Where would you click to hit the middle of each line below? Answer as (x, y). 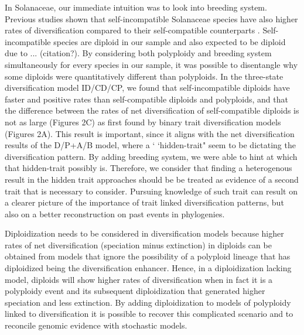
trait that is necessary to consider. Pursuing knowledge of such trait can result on (151, 191)
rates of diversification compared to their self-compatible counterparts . (132, 30)
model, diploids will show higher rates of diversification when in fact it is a (139, 279)
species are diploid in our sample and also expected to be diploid (170, 41)
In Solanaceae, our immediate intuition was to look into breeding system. (136, 7)
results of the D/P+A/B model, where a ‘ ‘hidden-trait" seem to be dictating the (150, 145)
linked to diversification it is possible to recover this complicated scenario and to (149, 314)
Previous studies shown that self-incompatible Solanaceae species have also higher (151, 18)
